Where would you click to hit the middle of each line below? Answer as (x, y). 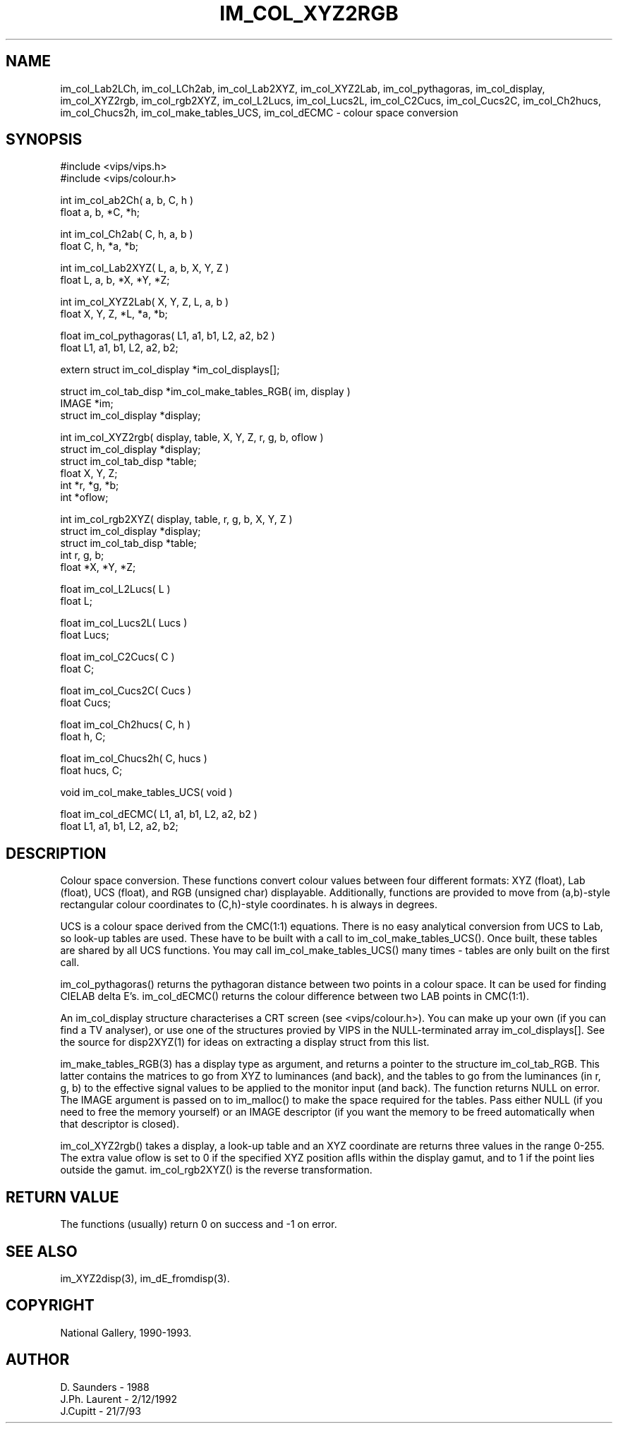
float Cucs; (85, 703)
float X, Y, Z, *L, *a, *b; (114, 314)
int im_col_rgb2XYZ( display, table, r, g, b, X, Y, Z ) (176, 519)
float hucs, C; (91, 771)
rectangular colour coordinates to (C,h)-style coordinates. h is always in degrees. (249, 905)
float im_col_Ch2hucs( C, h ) (126, 725)
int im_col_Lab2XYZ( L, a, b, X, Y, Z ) (145, 268)
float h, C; (83, 737)
